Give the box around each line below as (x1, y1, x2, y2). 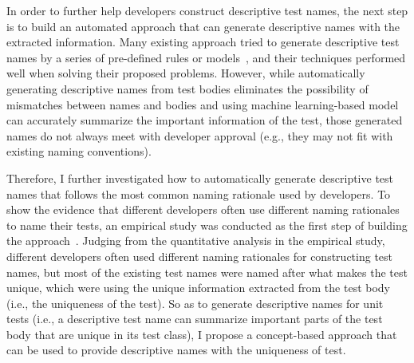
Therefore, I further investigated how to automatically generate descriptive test (6, 169, 394, 186)
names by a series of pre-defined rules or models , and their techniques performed (6, 49, 406, 65)
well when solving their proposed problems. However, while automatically (6, 65, 365, 81)
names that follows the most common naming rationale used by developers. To (6, 185, 391, 202)
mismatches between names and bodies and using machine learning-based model (6, 96, 399, 112)
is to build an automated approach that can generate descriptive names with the (6, 18, 400, 34)
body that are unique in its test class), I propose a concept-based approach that (6, 326, 397, 342)
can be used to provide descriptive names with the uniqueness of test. (6, 341, 346, 358)
